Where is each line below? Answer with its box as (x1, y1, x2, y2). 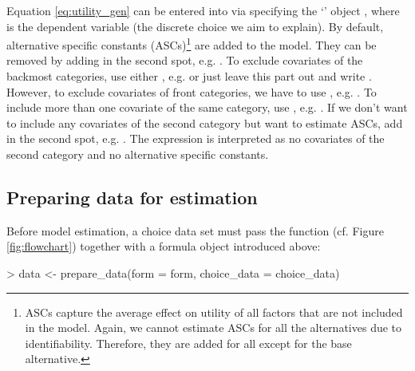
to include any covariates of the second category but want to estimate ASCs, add (6, 114, 403, 131)
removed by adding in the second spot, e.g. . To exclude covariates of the (6, 52, 363, 69)
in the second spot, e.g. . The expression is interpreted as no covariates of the (6, 130, 385, 147)
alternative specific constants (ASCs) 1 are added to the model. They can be (6, 34, 377, 53)
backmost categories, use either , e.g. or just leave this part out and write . (6, 68, 372, 85)
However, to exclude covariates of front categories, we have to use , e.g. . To (6, 83, 377, 100)
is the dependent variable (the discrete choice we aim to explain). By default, (6, 18, 384, 34)
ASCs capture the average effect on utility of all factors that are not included (25, 303, 403, 320)
